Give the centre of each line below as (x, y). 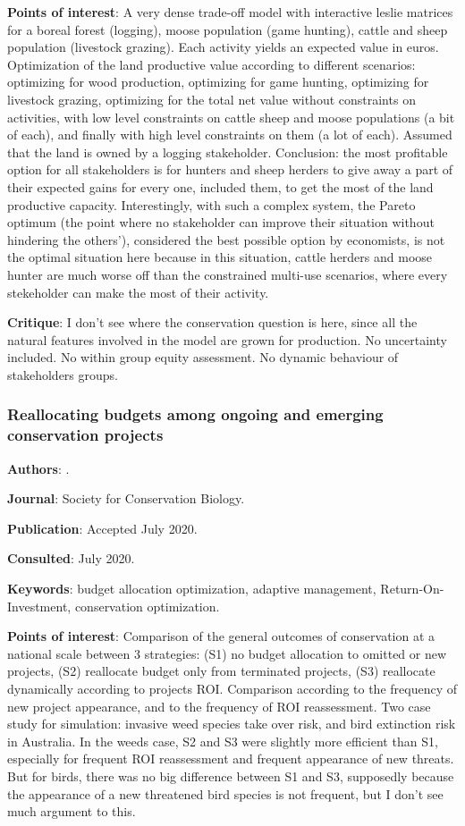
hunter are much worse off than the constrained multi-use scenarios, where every (228, 274)
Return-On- (412, 588)
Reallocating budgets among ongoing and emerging (195, 414)
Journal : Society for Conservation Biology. (126, 498)
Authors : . (38, 468)
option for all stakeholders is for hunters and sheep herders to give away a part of (230, 169)
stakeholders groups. (63, 374)
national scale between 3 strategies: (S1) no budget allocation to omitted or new (227, 653)
